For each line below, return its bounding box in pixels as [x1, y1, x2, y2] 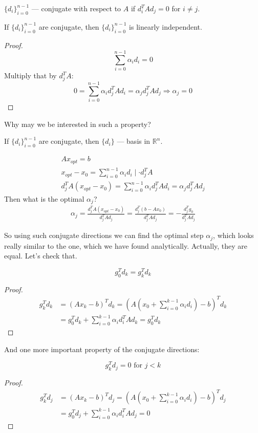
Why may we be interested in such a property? [4, 118, 151, 129]
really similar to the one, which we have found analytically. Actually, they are [4, 240, 248, 251]
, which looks [213, 230, 254, 241]
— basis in [117, 136, 150, 146]
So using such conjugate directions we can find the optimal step [4, 230, 204, 241]
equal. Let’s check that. [4, 250, 77, 261]
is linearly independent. [129, 21, 202, 32]
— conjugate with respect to [31, 3, 121, 13]
